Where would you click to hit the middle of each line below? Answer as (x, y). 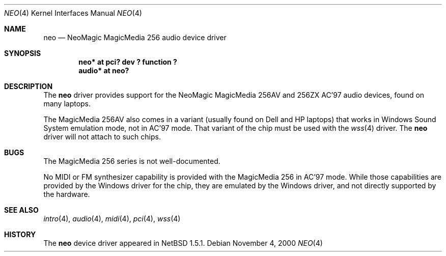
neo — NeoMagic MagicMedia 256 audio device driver (135, 37)
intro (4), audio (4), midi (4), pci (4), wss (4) (112, 219)
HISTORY (20, 234)
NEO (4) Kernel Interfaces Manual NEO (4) (73, 13)
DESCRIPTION (29, 86)
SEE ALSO (21, 210)
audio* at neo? (104, 70)
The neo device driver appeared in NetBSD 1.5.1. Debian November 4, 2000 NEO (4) (183, 243)
